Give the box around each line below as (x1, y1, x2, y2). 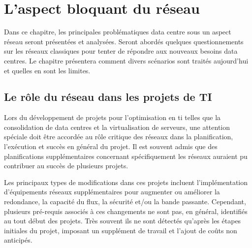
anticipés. (4, 235, 32, 245)
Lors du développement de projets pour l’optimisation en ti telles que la (4, 112, 221, 123)
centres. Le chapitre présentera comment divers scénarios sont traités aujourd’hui (4, 55, 249, 65)
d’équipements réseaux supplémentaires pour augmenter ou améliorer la (4, 186, 220, 197)
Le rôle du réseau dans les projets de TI (4, 89, 212, 104)
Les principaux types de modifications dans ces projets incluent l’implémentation (4, 177, 248, 187)
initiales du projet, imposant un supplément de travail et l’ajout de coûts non (4, 225, 237, 235)
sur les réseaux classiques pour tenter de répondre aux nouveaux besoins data (4, 46, 238, 56)
